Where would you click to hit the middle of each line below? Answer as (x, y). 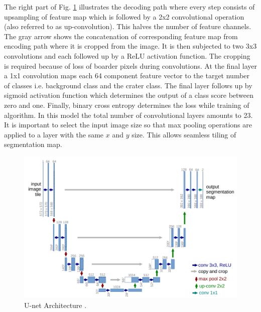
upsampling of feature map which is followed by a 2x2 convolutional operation (124, 16)
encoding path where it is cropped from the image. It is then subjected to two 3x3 (130, 46)
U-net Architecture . (55, 305)
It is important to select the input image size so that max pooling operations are (128, 125)
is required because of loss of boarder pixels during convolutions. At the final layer (130, 65)
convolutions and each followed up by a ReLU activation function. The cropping (127, 55)
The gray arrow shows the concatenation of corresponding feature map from (121, 36)
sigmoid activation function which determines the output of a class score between (129, 95)
